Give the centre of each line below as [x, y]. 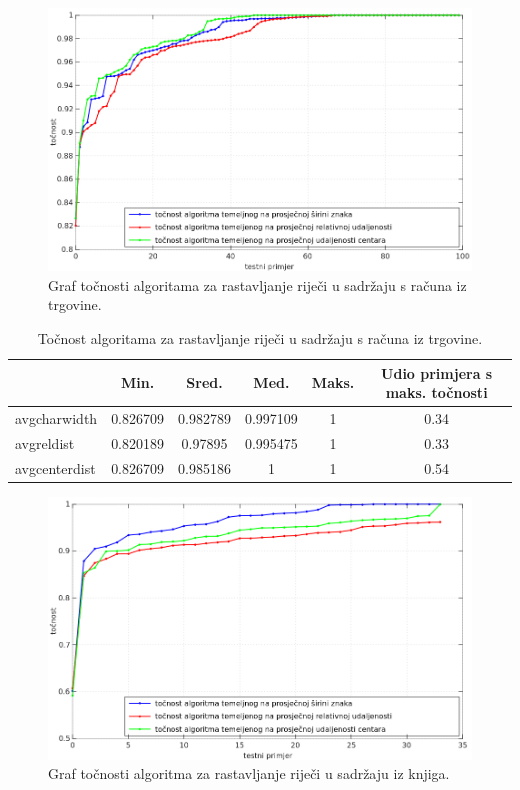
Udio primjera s [437, 372]
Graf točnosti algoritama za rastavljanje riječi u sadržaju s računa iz [257, 284]
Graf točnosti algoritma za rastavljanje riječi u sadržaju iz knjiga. [249, 773]
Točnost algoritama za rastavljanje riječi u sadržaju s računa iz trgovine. [260, 337]
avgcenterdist [55, 467]
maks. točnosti [436, 392]
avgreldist [45, 442]
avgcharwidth [56, 417]
